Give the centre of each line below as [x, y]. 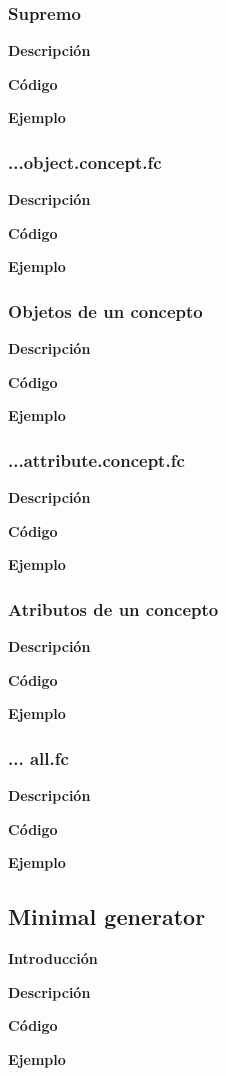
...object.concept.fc [85, 161]
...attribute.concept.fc [96, 459]
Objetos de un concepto [105, 310]
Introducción [53, 958]
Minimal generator [107, 916]
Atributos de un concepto [113, 608]
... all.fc [38, 757]
